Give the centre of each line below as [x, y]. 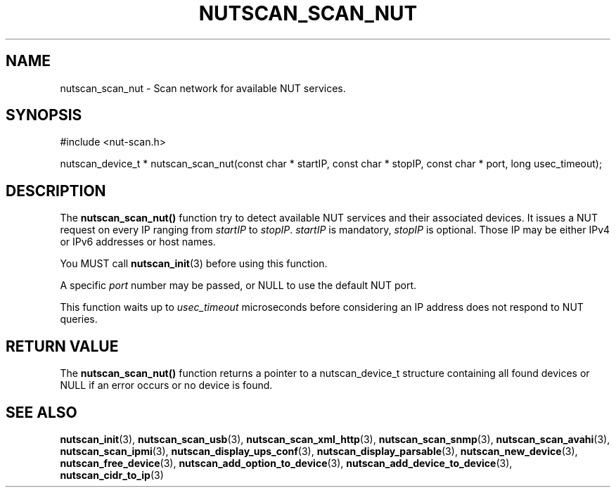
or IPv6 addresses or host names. [138, 242]
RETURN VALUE [62, 346]
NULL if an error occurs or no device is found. [166, 385]
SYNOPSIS [44, 115]
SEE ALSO [41, 412]
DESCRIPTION [56, 191]
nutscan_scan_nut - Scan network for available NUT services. [203, 88]
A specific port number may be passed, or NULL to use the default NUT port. [238, 286]
